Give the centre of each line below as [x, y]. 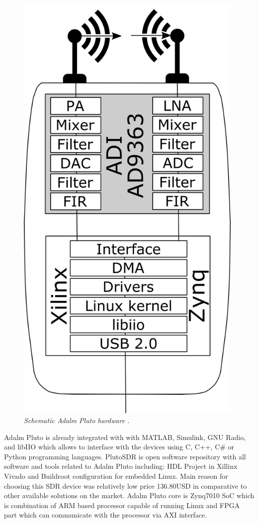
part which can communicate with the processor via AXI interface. [106, 515]
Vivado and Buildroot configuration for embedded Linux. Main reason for [116, 476]
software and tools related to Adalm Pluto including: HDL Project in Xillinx [121, 466]
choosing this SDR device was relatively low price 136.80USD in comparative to [126, 485]
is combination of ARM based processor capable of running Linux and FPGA [122, 505]
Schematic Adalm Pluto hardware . [77, 420]
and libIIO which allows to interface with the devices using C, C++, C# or [119, 447]
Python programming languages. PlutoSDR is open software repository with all [125, 456]
